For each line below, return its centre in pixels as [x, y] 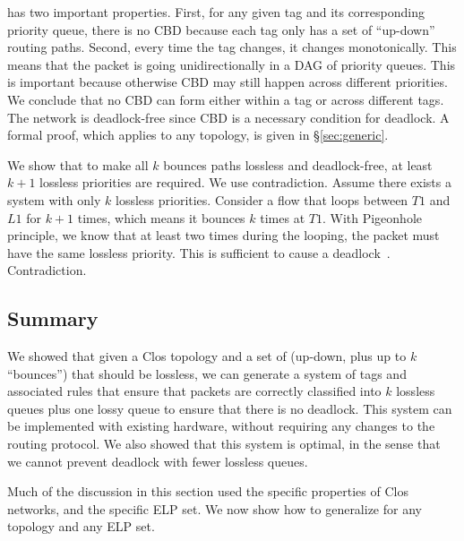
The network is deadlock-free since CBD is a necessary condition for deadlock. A [228, 117]
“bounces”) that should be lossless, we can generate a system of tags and [207, 373]
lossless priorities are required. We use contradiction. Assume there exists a [245, 182]
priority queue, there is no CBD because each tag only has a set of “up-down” [221, 29]
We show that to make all [78, 164]
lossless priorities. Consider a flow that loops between [262, 199]
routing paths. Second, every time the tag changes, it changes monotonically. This [232, 47]
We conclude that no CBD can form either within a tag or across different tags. [226, 99]
